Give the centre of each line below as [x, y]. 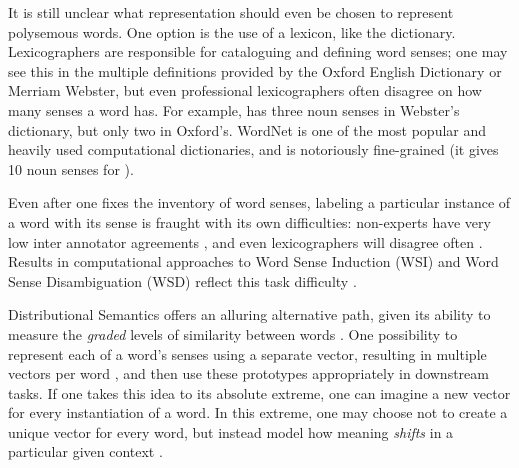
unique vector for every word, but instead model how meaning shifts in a [231, 431]
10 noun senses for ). [71, 168]
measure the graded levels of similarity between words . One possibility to [233, 333]
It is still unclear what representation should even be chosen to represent [231, 12]
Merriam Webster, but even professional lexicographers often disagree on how [245, 90]
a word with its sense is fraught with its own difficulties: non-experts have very [249, 221]
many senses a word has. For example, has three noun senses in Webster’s [234, 109]
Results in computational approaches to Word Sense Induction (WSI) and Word [253, 261]
